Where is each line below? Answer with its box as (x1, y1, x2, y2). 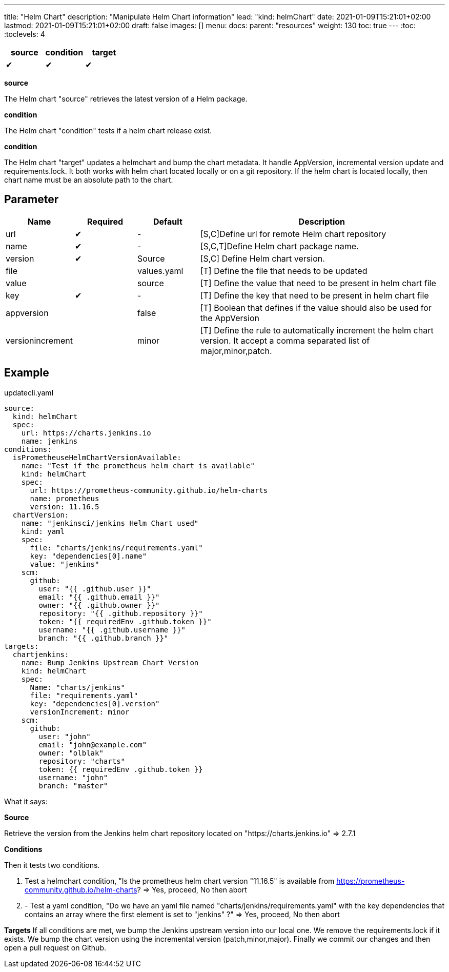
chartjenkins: (12, 650, 69, 659)
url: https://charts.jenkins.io (21, 428, 151, 437)
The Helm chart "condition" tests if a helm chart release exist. (4, 126, 212, 135)
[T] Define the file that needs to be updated (200, 265, 368, 276)
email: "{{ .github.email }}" (38, 592, 160, 601)
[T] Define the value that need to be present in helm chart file (200, 277, 436, 288)
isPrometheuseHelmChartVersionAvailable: (12, 453, 181, 462)
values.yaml (137, 265, 183, 276)
